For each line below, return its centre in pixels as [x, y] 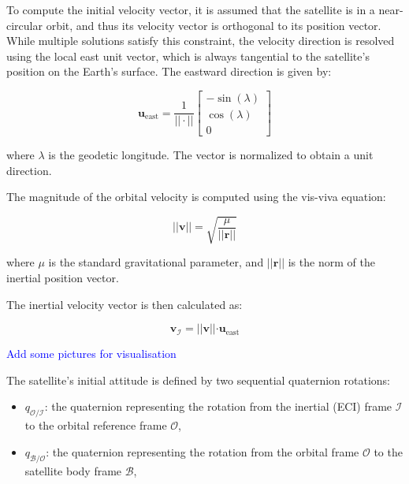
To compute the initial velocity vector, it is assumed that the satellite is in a [191, 9]
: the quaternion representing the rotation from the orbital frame [203, 451]
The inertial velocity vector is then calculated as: [125, 304]
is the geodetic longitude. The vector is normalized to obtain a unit [211, 155]
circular [24, 25]
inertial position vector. [63, 277]
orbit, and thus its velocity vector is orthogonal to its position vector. [214, 25]
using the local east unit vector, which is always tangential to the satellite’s [188, 56]
